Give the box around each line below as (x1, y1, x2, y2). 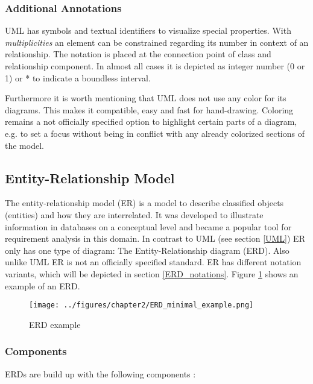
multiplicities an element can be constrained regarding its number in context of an (5, 36, 309, 48)
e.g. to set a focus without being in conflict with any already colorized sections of (5, 127, 305, 139)
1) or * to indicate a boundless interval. (5, 71, 151, 84)
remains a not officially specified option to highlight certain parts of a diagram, (5, 115, 297, 128)
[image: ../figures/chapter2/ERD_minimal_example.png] (29, 301, 254, 310)
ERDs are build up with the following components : (5, 367, 196, 380)
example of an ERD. (5, 279, 80, 292)
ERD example (29, 318, 81, 330)
